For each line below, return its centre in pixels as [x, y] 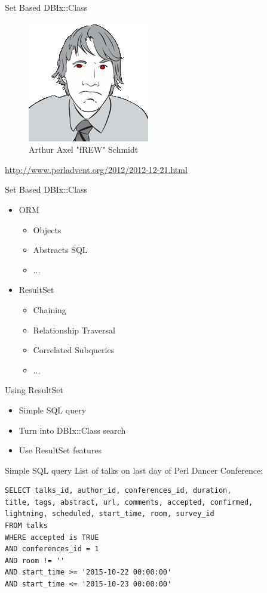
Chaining [50, 309]
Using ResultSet [34, 390]
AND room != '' [35, 560]
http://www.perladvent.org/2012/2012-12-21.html [96, 169]
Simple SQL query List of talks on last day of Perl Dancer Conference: [134, 470]
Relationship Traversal [74, 330]
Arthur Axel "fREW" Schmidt [84, 149]
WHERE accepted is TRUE [52, 537]
